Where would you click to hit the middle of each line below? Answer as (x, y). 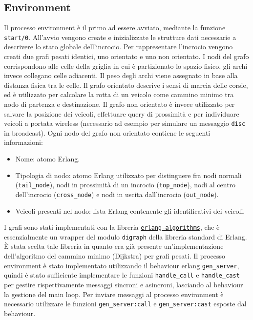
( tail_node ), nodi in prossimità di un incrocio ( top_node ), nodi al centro (126, 185)
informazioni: (23, 142)
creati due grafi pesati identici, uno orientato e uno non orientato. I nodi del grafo (126, 56)
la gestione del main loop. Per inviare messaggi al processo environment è (114, 294)
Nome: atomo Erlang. (48, 159)
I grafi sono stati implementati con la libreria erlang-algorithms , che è (112, 227)
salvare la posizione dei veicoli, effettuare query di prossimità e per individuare (122, 113)
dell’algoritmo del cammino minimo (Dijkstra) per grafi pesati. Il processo (115, 256)
